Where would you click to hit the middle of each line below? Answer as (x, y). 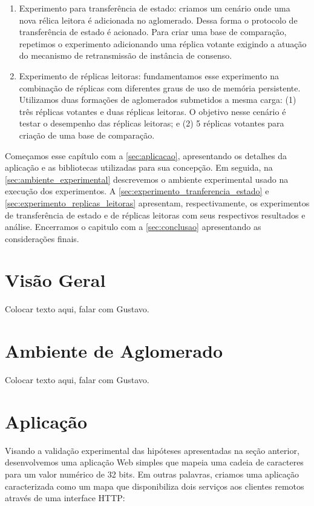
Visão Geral (55, 280)
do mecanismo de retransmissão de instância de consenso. (126, 55)
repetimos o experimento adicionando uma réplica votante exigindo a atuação (163, 43)
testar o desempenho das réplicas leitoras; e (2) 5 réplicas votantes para (152, 123)
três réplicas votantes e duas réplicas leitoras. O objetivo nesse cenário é (152, 111)
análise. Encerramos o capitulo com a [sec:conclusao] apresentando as (133, 227)
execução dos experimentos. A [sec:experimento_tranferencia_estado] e (137, 191)
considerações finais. (42, 238)
